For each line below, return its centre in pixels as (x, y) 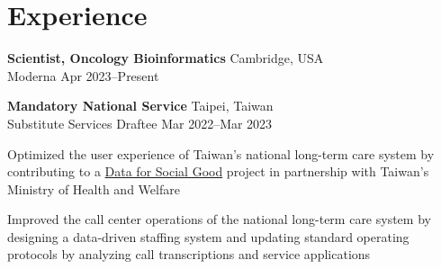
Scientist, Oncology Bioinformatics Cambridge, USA (166, 58)
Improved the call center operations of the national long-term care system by (219, 219)
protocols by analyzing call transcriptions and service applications (189, 254)
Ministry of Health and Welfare (94, 188)
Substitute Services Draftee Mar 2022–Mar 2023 (140, 123)
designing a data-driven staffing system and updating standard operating (208, 236)
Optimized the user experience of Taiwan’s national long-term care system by (221, 153)
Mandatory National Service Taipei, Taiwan (140, 106)
